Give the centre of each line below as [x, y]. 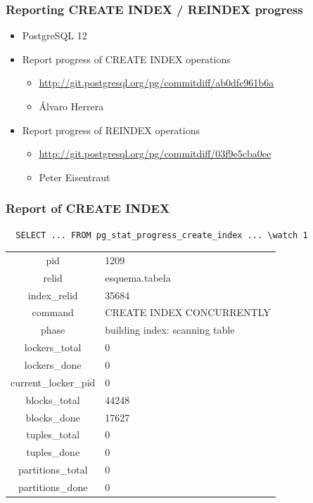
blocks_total [53, 399]
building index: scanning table [170, 330]
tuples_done [53, 452]
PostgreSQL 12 [55, 35]
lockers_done [53, 365]
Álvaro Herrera [71, 106]
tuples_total [53, 435]
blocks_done [53, 417]
